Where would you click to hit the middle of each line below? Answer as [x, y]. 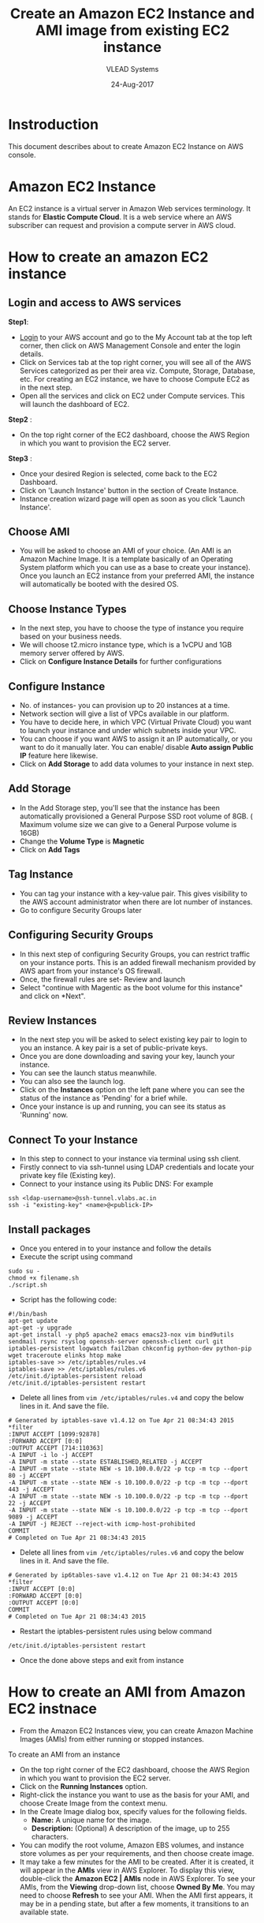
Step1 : [19, 322]
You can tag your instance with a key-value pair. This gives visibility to [134, 893]
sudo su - [24, 1271]
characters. [50, 1836]
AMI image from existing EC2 [132, 30]
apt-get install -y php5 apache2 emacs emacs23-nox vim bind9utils [121, 1334]
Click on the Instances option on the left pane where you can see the [132, 1090]
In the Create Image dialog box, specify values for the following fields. [133, 1811]
